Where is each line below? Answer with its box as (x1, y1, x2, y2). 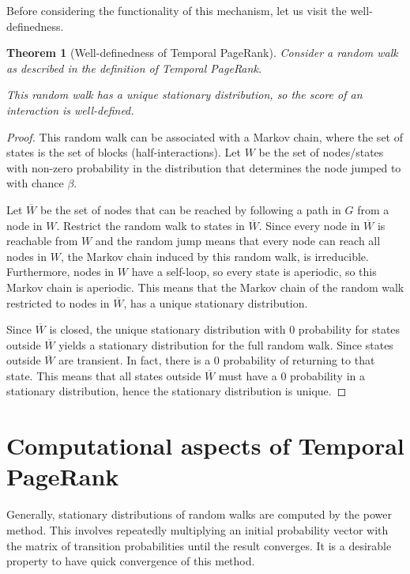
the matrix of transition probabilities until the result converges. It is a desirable (6, 537, 392, 553)
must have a (218, 367, 277, 383)
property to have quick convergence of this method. (6, 553, 255, 569)
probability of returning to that (223, 352, 375, 368)
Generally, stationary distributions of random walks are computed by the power (6, 506, 392, 523)
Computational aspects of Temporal (6, 429, 404, 462)
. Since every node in (258, 217, 360, 233)
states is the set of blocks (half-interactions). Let (6, 144, 241, 160)
